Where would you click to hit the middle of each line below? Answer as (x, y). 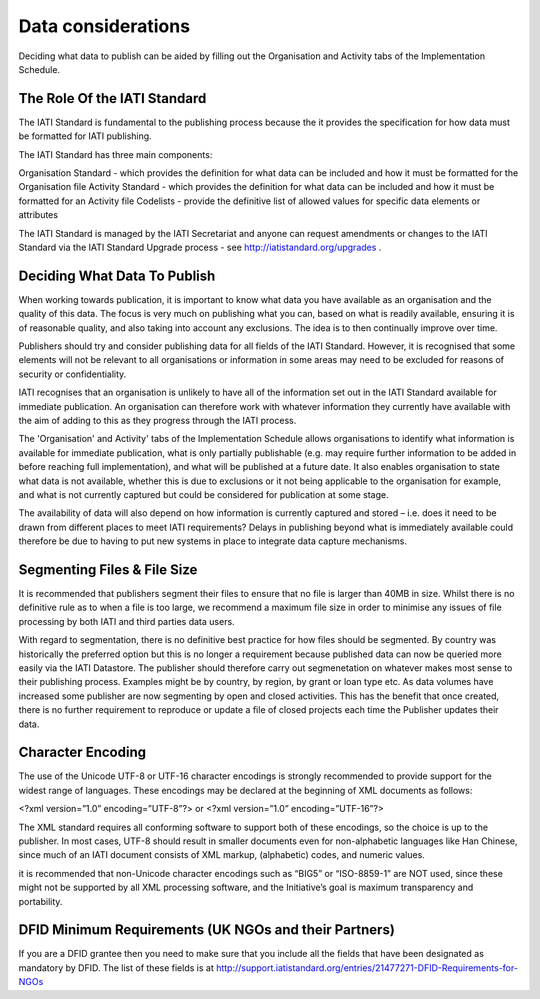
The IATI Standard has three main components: (115, 154)
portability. (40, 901)
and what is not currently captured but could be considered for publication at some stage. (203, 494)
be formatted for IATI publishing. (85, 136)
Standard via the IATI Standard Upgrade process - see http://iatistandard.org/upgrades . (200, 247)
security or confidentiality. (72, 374)
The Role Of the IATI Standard (112, 98)
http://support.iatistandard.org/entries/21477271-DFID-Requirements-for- (367, 967)
